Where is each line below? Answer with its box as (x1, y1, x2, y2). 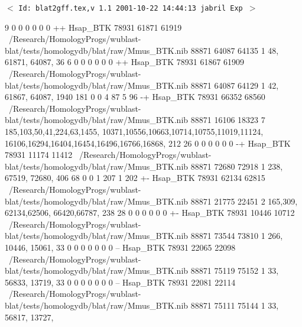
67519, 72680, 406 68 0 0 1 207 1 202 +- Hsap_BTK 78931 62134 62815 (5, 171, 265, 184)
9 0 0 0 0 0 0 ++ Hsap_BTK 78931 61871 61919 (5, 21, 182, 33)
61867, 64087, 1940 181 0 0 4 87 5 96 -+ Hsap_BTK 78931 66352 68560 (5, 90, 265, 103)
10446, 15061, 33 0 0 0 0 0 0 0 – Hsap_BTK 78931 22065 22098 (5, 241, 236, 253)
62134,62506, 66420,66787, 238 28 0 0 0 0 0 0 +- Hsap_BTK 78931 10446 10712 (5, 206, 295, 219)
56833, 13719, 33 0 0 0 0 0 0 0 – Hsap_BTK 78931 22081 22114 (5, 276, 236, 288)
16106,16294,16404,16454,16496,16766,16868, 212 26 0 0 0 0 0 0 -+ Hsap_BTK (5, 137, 291, 149)
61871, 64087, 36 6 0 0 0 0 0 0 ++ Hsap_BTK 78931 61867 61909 (5, 56, 245, 68)
